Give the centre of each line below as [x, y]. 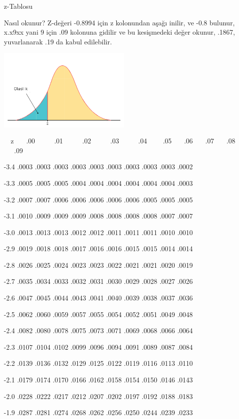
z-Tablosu [18, 6]
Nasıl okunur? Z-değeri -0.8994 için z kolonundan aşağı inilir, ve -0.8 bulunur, [119, 22]
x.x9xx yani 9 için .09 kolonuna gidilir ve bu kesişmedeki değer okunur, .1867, [119, 32]
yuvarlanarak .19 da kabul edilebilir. [58, 41]
